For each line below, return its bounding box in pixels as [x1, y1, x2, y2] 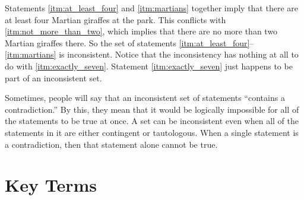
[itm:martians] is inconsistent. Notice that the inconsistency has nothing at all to [5, 48, 299, 61]
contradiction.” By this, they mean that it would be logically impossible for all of [5, 103, 299, 115]
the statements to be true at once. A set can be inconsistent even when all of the [5, 115, 299, 127]
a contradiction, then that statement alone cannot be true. [5, 138, 218, 150]
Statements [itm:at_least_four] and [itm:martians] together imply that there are [5, 2, 298, 14]
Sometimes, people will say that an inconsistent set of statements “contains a [5, 91, 285, 104]
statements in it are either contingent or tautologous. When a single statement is [5, 126, 299, 138]
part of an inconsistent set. [5, 71, 102, 84]
